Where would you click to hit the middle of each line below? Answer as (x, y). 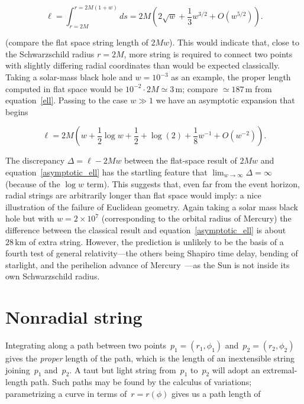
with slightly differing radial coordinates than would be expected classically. (143, 65)
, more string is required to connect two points (208, 53)
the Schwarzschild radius (50, 53)
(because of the (33, 183)
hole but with (30, 218)
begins (17, 111)
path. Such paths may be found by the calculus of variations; (141, 382)
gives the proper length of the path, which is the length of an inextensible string (150, 358)
